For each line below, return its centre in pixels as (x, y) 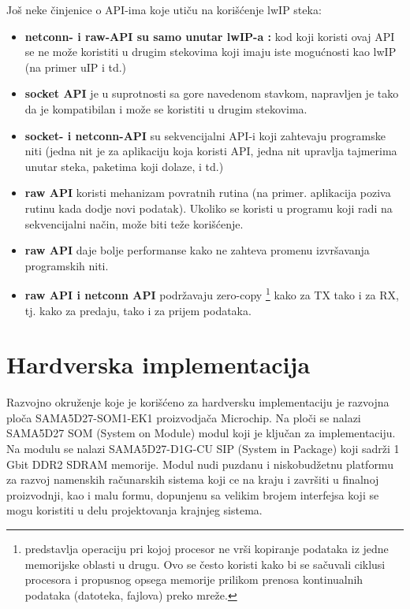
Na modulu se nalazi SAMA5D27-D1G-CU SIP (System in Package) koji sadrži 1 (203, 449)
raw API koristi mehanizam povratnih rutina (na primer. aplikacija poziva (208, 193)
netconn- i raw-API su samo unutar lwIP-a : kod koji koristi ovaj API (210, 36)
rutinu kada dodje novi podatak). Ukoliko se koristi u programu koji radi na (209, 208)
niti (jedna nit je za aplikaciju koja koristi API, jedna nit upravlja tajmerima (211, 151)
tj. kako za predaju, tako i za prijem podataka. (138, 310)
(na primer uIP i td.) (76, 67)
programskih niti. (67, 265)
